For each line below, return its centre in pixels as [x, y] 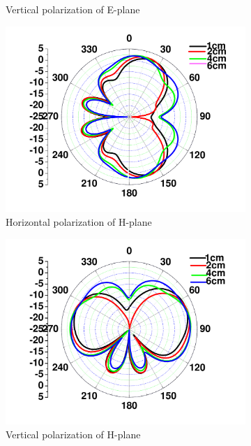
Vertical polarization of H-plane [73, 434]
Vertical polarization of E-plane [73, 9]
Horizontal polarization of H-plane [79, 221]
